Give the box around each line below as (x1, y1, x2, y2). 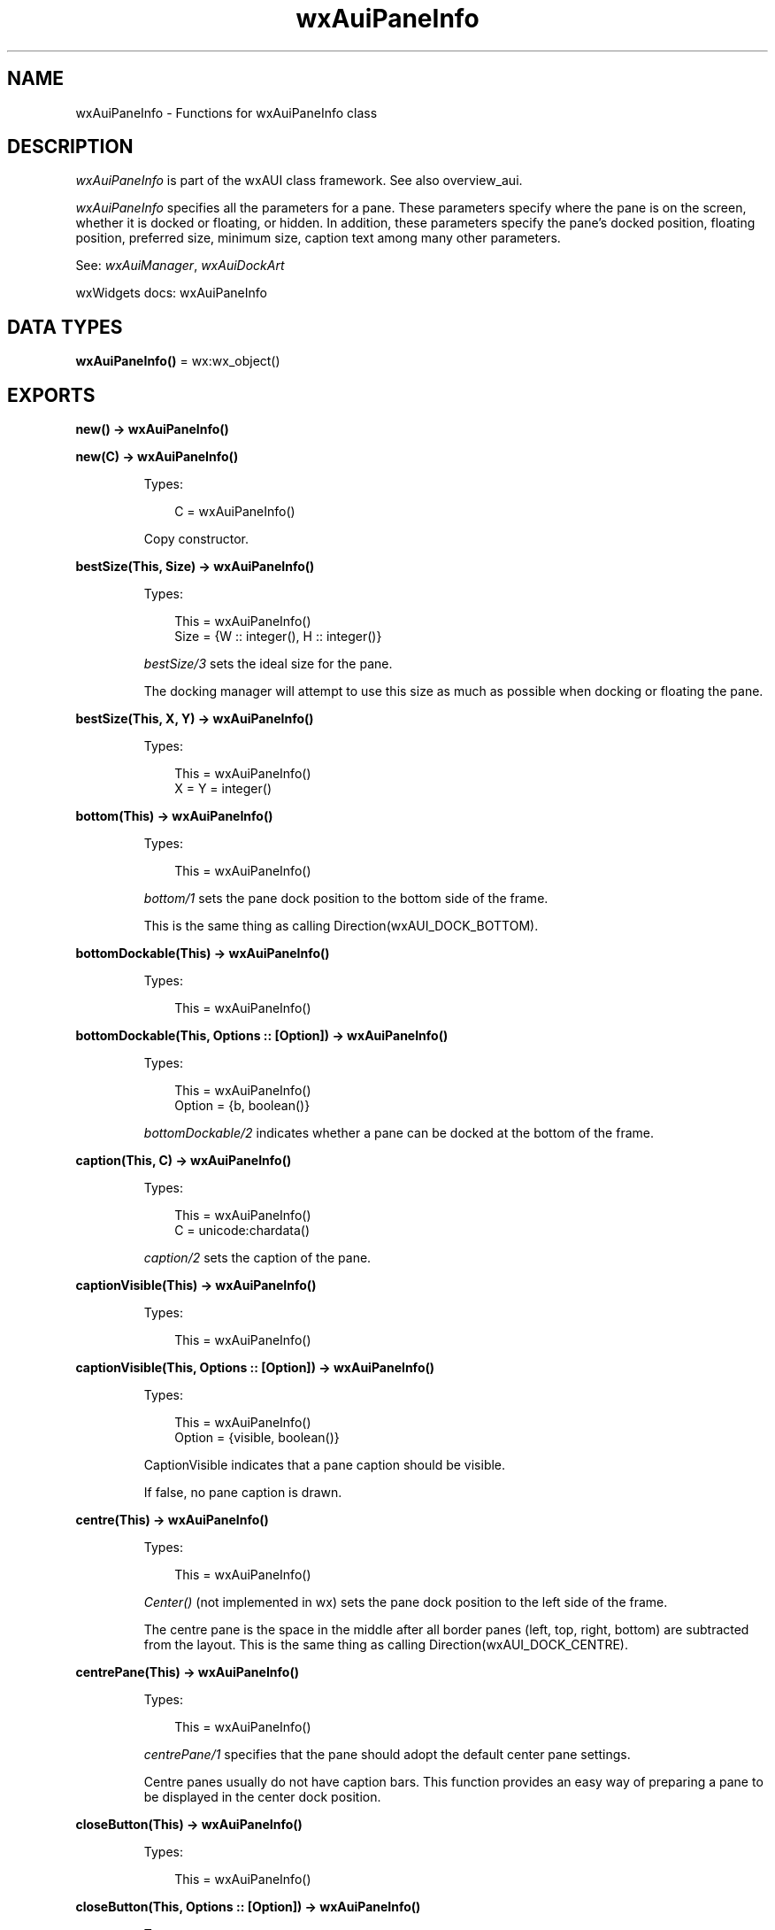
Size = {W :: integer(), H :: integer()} (174, 629, 382, 645)
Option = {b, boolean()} (174, 1098, 311, 1114)
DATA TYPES (7, 315, 123, 338)
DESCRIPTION (7, 135, 134, 158)
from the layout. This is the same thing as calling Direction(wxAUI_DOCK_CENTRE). (143, 1637, 628, 1653)
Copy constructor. (143, 531, 249, 547)
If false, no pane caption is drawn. (143, 1485, 342, 1501)
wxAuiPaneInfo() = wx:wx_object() (75, 353, 280, 369)
